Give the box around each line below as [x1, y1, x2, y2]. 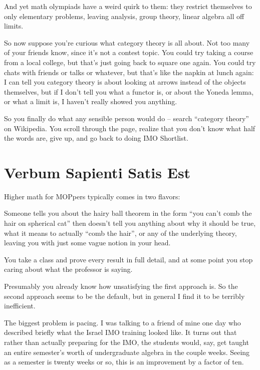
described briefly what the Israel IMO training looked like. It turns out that [4, 327, 237, 337]
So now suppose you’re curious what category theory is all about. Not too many [4, 37, 250, 48]
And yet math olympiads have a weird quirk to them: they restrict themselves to [4, 1, 252, 11]
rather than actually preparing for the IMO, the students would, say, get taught [4, 336, 249, 347]
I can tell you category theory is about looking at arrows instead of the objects [4, 77, 246, 87]
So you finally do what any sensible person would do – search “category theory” [4, 113, 249, 123]
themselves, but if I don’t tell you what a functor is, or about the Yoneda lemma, [4, 86, 254, 97]
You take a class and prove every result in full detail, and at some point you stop [4, 254, 253, 264]
